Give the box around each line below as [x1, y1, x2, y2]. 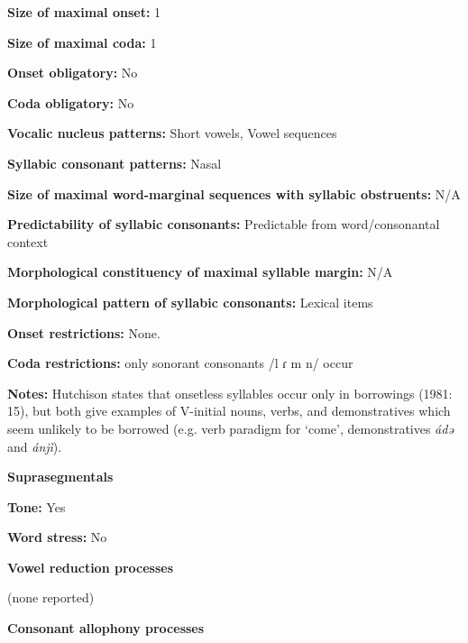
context [7, 232, 49, 251]
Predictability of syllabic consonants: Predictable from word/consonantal [7, 215, 440, 234]
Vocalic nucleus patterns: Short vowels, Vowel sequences [7, 124, 337, 142]
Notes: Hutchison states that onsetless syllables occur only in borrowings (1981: [7, 383, 453, 402]
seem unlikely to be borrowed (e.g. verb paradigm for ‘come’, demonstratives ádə [7, 418, 454, 437]
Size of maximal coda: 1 [7, 32, 157, 51]
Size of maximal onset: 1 [7, 3, 161, 21]
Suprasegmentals [7, 467, 114, 486]
